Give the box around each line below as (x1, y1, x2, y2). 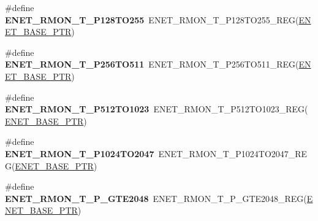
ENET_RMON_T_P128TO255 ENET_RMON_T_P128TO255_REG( (5, 13, 299, 26)
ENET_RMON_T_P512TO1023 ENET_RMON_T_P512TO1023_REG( (5, 103, 308, 115)
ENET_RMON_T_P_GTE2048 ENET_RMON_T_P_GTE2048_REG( (5, 192, 307, 204)
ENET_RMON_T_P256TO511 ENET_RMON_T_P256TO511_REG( (5, 58, 299, 71)
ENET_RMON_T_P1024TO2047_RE (158, 147, 308, 160)
